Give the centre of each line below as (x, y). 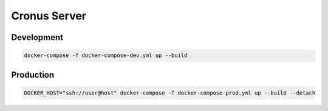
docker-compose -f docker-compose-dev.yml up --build (106, 55)
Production (33, 75)
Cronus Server (49, 16)
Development (37, 37)
